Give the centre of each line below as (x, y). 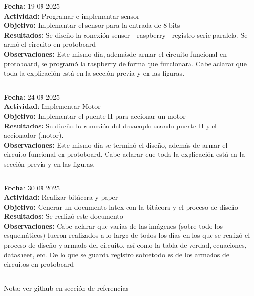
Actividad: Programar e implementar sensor (72, 15)
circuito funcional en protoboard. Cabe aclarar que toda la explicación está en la (125, 154)
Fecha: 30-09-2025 (32, 187)
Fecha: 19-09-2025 (32, 6)
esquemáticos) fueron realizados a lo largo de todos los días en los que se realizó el (127, 235)
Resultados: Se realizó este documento (63, 216)
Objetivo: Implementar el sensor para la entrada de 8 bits (92, 25)
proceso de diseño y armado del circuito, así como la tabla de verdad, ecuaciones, (125, 245)
